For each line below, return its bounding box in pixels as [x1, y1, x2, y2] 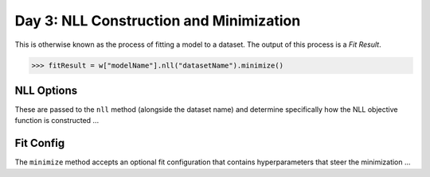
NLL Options [14, 83, 78, 97]
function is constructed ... [14, 116, 100, 125]
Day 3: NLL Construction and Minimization [14, 12, 301, 29]
